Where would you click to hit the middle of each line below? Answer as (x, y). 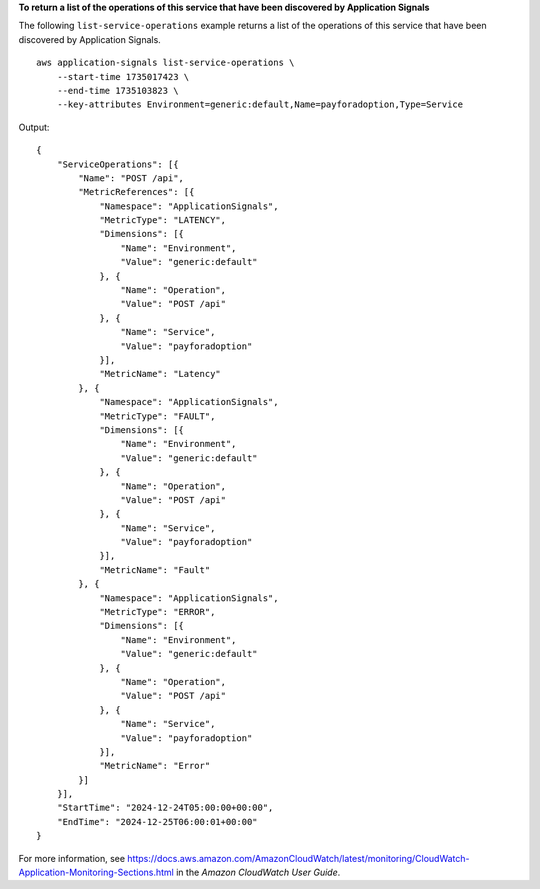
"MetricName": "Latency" (160, 374)
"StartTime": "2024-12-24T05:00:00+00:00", (165, 808)
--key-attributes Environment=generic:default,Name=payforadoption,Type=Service (260, 104)
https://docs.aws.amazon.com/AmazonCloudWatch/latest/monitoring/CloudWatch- (298, 858)
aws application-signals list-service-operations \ (165, 63)
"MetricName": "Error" (155, 766)
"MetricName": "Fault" (155, 569)
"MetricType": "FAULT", (157, 416)
